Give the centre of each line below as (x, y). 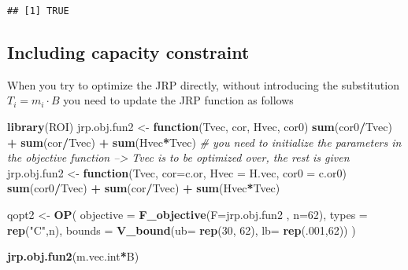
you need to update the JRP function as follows (178, 100)
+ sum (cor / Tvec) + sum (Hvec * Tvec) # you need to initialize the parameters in (204, 142)
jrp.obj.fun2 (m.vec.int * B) (73, 256)
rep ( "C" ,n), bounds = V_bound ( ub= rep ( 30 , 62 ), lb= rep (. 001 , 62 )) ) (182, 230)
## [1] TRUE (38, 11)
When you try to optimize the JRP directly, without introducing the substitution (203, 84)
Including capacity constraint (128, 52)
